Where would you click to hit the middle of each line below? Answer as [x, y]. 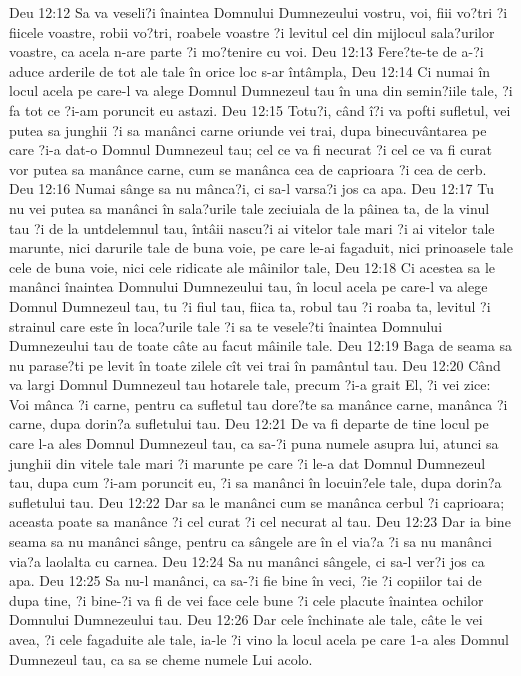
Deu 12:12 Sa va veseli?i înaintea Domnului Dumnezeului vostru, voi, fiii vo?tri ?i [258, 12]
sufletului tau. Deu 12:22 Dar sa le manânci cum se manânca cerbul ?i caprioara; [257, 501]
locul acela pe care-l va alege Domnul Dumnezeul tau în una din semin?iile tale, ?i [261, 90]
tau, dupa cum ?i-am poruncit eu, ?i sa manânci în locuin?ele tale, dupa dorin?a [255, 482]
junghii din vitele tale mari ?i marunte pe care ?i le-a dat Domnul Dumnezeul [247, 462]
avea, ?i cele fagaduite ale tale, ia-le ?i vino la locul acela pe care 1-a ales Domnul [259, 639]
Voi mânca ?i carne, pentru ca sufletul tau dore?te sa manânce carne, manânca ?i [258, 403]
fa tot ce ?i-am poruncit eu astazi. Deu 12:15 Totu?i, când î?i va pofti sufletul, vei [260, 109]
